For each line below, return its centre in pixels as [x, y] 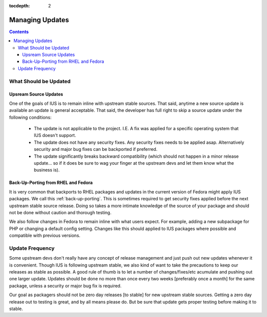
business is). [47, 170]
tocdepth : [20, 6]
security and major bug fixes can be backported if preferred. [96, 149]
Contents [19, 32]
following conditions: [30, 117]
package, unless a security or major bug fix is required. [65, 286]
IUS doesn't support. [55, 136]
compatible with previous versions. [45, 235]
